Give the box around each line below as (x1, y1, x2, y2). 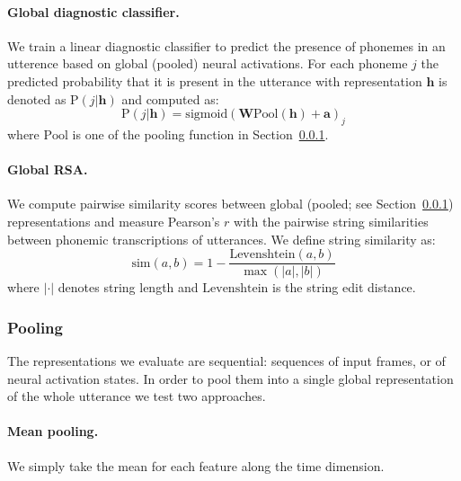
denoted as (7, 89, 66, 108)
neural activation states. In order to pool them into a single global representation (7, 369, 454, 387)
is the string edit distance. (272, 278, 416, 297)
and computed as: (121, 89, 219, 108)
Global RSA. (7, 160, 88, 179)
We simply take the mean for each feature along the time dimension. (7, 456, 385, 475)
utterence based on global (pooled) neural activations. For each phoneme (7, 54, 408, 73)
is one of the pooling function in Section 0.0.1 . (72, 124, 329, 143)
